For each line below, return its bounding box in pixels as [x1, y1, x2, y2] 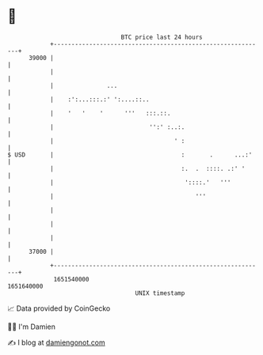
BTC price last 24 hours [120, 33, 203, 41]
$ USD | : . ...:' [7, 150, 253, 159]
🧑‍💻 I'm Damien [7, 322, 56, 331]
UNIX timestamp [135, 289, 185, 297]
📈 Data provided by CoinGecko [7, 304, 111, 313]
